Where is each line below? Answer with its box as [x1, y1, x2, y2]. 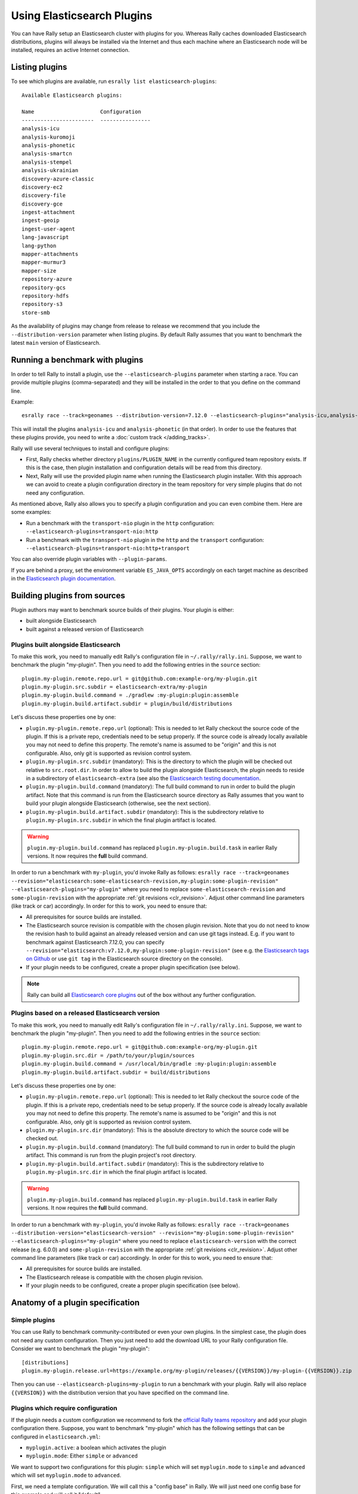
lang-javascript [21, 234, 69, 241]
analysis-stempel [21, 158, 72, 166]
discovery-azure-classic [21, 175, 94, 182]
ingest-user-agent [21, 225, 76, 232]
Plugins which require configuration [11, 1404, 118, 1412]
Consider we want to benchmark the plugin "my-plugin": [11, 1345, 150, 1352]
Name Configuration [21, 108, 141, 115]
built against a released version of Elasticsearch [26, 625, 144, 633]
